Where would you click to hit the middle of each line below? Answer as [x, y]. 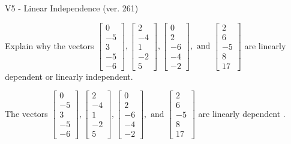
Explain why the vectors [49, 45]
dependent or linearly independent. [69, 76]
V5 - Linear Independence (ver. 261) [72, 8]
